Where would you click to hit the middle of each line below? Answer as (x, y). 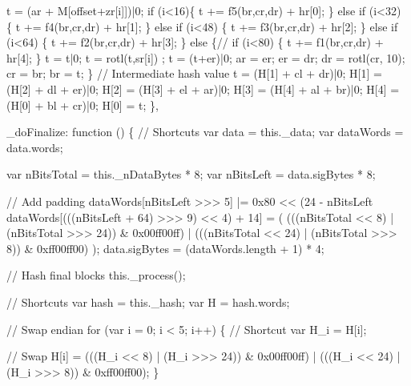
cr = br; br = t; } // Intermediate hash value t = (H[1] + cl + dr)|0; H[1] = (194, 73)
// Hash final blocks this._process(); (96, 275)
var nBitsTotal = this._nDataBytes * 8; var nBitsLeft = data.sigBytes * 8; (191, 174)
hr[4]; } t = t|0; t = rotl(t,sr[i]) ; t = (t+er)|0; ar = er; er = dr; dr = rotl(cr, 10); (206, 57)
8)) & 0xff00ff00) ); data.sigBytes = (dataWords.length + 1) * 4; (165, 248)
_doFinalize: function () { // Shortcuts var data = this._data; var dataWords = (205, 132)
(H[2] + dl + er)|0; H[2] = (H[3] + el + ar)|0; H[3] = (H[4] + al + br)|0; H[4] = (203, 88)
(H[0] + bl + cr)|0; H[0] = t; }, (83, 105)
